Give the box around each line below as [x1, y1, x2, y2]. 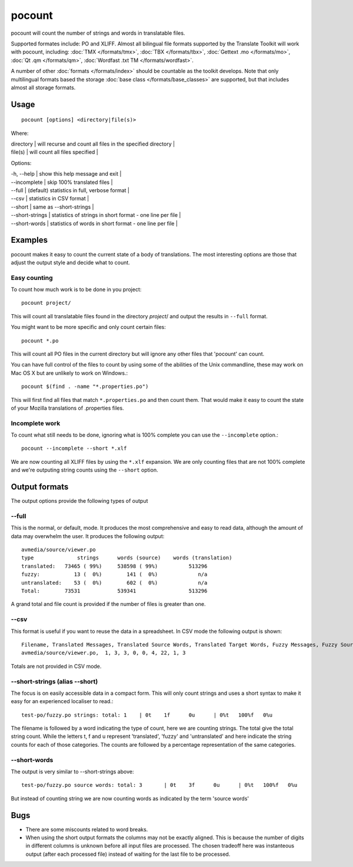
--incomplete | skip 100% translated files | [11, 179, 113, 186]
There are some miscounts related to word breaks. [25, 826, 148, 833]
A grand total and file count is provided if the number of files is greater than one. [11, 601, 206, 608]
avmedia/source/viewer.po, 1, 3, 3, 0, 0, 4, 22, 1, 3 [21, 650, 186, 657]
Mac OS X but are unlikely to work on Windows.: [11, 369, 128, 377]
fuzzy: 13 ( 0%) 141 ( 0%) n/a [21, 571, 208, 578]
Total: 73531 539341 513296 [21, 588, 208, 595]
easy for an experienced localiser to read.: [11, 698, 114, 705]
